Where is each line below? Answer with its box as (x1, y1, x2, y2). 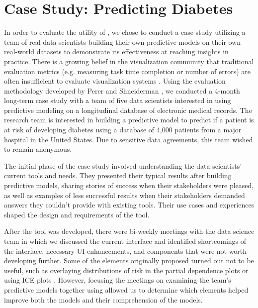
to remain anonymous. (4, 144, 72, 154)
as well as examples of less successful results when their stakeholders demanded (4, 190, 245, 200)
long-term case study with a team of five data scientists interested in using (4, 95, 231, 105)
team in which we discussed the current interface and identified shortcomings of (4, 236, 247, 246)
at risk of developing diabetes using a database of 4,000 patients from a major (4, 124, 242, 135)
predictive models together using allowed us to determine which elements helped (4, 284, 249, 295)
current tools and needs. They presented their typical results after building (4, 170, 232, 181)
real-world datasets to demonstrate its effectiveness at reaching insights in (4, 46, 229, 57)
